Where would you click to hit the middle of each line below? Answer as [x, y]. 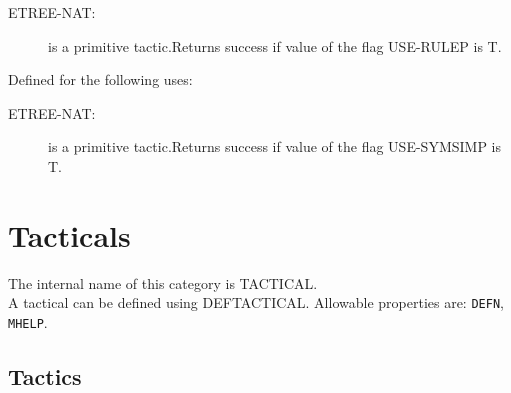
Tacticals [69, 234]
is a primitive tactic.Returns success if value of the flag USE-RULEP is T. [275, 45]
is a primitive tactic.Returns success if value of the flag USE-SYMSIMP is [274, 146]
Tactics [45, 375]
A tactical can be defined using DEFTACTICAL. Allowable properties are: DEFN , [256, 302]
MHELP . [28, 321]
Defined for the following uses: [100, 79]
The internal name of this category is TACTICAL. [163, 282]
